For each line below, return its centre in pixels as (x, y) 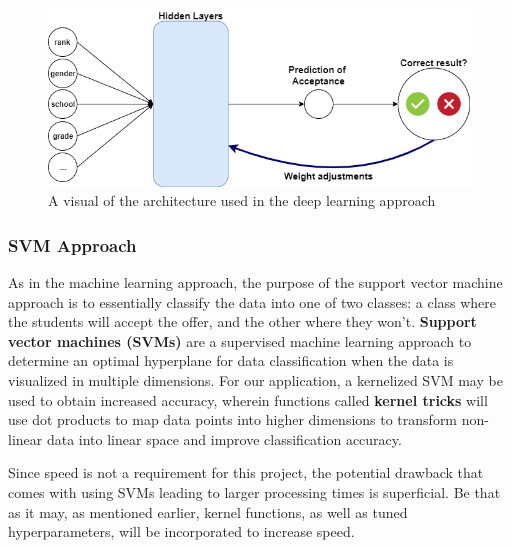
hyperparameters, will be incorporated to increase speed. (181, 531)
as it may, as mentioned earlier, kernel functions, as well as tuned (208, 511)
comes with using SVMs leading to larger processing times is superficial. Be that (254, 491)
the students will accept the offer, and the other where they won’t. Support (242, 321)
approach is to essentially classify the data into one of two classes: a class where (252, 301)
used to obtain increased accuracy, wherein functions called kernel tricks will (248, 399)
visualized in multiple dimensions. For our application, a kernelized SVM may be (255, 379)
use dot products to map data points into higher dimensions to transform (233, 419)
